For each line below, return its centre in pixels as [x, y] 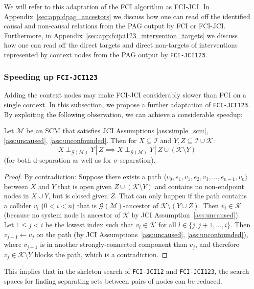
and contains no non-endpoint [199, 186]
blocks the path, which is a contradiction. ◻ [101, 254]
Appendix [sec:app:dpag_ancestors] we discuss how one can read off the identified [127, 16]
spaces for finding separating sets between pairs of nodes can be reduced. [113, 280]
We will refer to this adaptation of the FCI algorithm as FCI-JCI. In [107, 6]
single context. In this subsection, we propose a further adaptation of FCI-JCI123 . [127, 104]
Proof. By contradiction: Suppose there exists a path [83, 177]
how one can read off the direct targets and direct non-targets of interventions [121, 45]
